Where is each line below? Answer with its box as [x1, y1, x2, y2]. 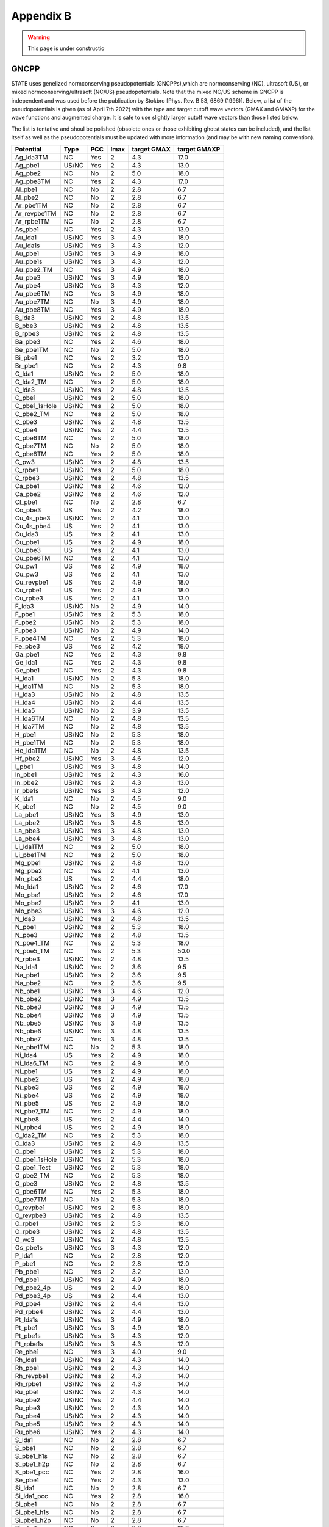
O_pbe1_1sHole [15, 1155, 57, 1164]
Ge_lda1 [15, 658, 38, 666]
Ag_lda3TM [15, 153, 48, 161]
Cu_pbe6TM [15, 553, 51, 562]
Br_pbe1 [15, 361, 38, 370]
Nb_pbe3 [15, 1002, 42, 1011]
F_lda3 [15, 602, 35, 610]
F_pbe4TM [15, 634, 46, 643]
